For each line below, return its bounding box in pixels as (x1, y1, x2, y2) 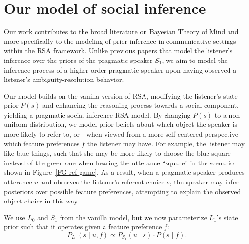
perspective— (205, 129, 245, 139)
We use (4, 212, 25, 222)
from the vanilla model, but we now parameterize (60, 212, 207, 222)
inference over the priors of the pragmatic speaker (4, 55, 153, 65)
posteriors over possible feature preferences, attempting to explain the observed (4, 186, 241, 196)
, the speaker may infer (169, 177, 239, 187)
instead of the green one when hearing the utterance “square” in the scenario (4, 157, 234, 167)
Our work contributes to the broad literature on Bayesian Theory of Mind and (4, 26, 239, 37)
